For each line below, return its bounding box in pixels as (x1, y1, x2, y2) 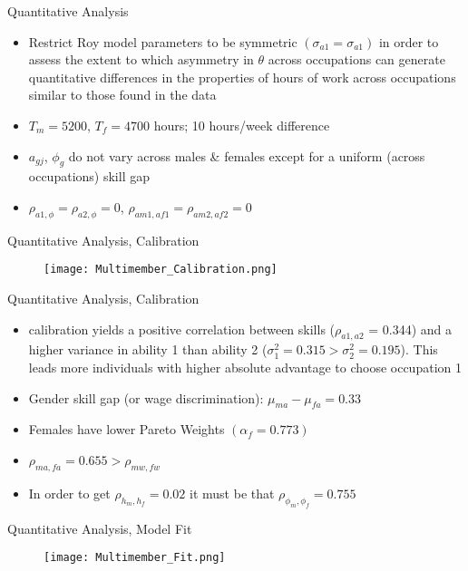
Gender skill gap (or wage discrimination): (28, 388, 264, 407)
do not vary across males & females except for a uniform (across (68, 146, 425, 165)
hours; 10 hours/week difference (153, 115, 330, 134)
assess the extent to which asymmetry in (28, 50, 254, 69)
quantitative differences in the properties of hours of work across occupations (28, 67, 456, 86)
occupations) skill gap (28, 167, 150, 186)
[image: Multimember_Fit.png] (44, 551, 226, 565)
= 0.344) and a (368, 319, 453, 338)
